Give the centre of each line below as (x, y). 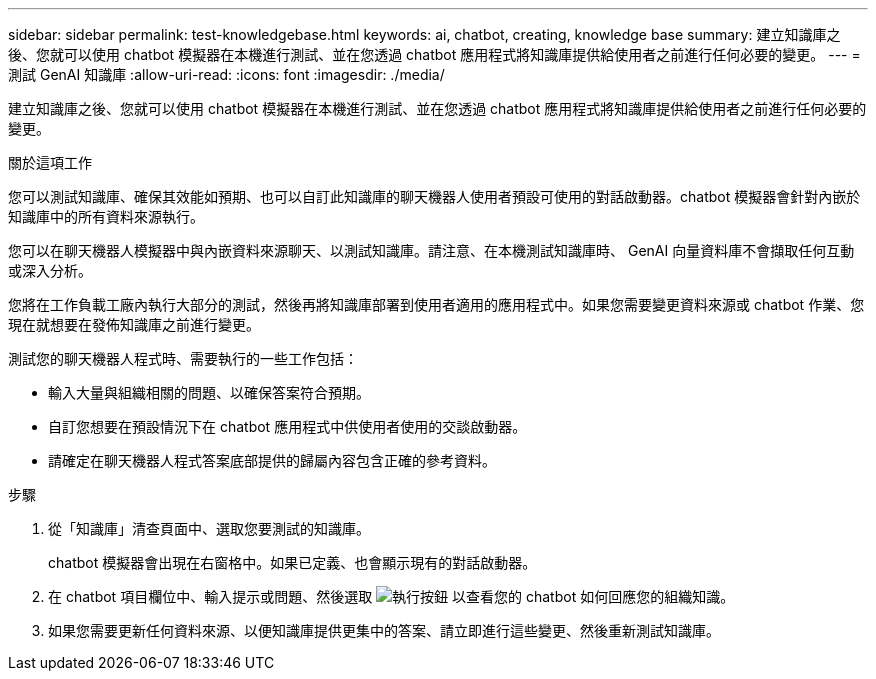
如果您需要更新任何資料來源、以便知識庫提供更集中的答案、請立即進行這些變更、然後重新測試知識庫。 (384, 630)
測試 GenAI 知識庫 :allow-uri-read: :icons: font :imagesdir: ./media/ (226, 74)
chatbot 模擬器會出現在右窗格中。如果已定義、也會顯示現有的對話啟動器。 (292, 562)
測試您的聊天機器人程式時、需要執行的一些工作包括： (183, 358)
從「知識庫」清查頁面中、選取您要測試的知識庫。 (209, 528)
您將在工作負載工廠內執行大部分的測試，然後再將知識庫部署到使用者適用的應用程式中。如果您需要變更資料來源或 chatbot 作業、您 (436, 304)
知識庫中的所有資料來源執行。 (106, 216)
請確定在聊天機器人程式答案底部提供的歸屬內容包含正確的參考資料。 (272, 460)
